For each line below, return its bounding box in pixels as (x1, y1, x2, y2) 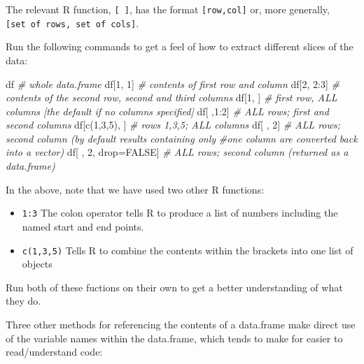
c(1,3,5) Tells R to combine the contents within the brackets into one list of (22, 242, 353, 257)
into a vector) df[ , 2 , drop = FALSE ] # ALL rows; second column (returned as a (6, 145, 349, 159)
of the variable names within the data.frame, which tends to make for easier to (6, 330, 343, 345)
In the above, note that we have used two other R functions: (6, 182, 265, 196)
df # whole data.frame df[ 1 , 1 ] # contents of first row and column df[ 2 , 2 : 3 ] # (6, 76, 339, 91)
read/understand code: (6, 344, 103, 359)
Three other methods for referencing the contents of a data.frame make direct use (6, 316, 356, 331)
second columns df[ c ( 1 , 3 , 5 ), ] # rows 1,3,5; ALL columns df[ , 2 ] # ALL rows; (6, 117, 340, 132)
